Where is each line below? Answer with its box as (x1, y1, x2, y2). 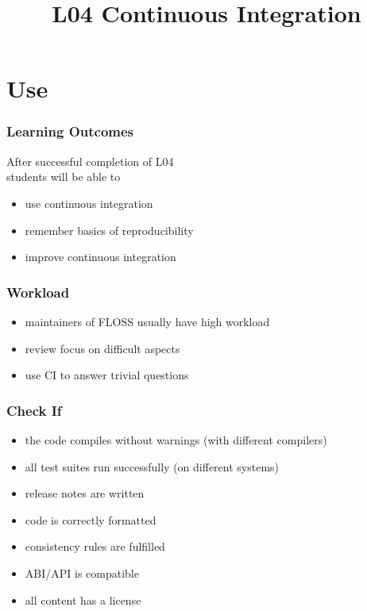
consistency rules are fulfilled (25, 538, 165, 555)
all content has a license (25, 591, 141, 608)
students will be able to (6, 168, 121, 185)
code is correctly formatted (25, 511, 156, 528)
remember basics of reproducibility (25, 221, 194, 238)
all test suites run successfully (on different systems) (25, 458, 280, 475)
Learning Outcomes (6, 121, 134, 141)
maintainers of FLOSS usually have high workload (25, 313, 270, 329)
